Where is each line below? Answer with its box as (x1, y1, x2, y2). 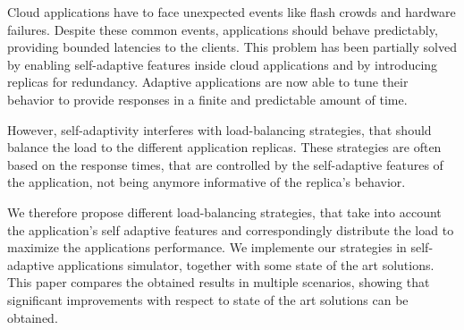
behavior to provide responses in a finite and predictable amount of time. (7, 89, 408, 108)
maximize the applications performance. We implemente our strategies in (7, 238, 407, 257)
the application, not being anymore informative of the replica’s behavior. (7, 173, 406, 191)
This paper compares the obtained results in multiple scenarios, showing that (7, 273, 430, 292)
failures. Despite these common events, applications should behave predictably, (7, 20, 438, 38)
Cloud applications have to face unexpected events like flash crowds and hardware (7, 3, 456, 21)
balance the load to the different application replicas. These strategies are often (7, 138, 442, 157)
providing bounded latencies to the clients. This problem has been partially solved (7, 38, 457, 56)
